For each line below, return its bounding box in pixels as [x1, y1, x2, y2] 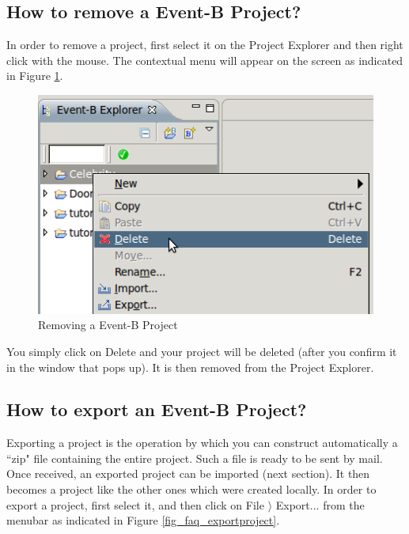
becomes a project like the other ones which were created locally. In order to [6, 481, 377, 498]
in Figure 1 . [6, 67, 63, 84]
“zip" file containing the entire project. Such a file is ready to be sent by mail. [6, 449, 383, 466]
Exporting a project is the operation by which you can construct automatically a [6, 434, 398, 451]
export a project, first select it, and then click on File [6, 496, 264, 513]
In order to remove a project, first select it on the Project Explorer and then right [6, 36, 403, 53]
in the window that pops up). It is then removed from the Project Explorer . [6, 358, 374, 375]
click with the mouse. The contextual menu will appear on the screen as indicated [6, 51, 403, 68]
